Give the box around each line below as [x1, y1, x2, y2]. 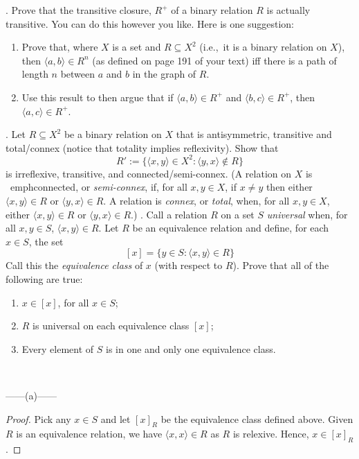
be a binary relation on [64, 127, 162, 141]
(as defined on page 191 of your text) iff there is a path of [92, 53, 337, 67]
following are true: [6, 272, 83, 286]
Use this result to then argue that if [21, 89, 174, 104]
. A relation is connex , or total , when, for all [103, 193, 290, 208]
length [21, 67, 48, 81]
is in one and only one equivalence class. [106, 341, 276, 356]
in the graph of [132, 67, 196, 81]
